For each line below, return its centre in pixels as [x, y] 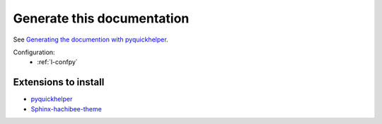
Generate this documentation [101, 18]
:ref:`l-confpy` [57, 62]
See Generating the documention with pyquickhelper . [91, 39]
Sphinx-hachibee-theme [66, 108]
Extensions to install [59, 82]
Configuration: [34, 52]
